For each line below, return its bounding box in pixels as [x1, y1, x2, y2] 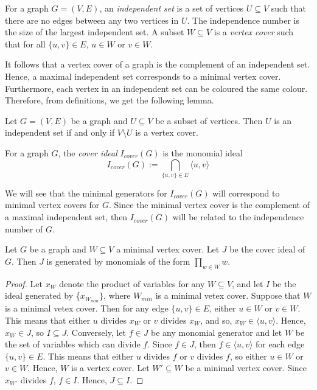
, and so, [200, 313, 232, 326]
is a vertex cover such [214, 26, 294, 38]
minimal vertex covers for [5, 198, 100, 211]
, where [103, 289, 131, 302]
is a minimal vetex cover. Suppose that [155, 289, 301, 302]
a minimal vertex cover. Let [116, 243, 220, 256]
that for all [5, 37, 46, 50]
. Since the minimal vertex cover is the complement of [109, 198, 310, 211]
